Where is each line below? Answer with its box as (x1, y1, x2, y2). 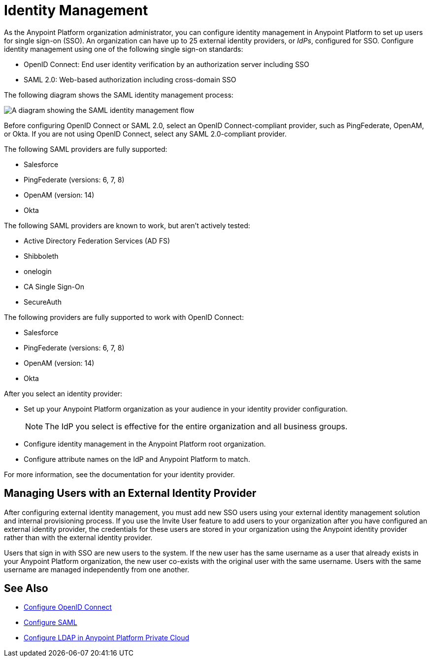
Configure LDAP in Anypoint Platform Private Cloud (24, 633, 189, 642)
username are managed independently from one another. (4, 565, 190, 574)
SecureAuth (24, 297, 62, 306)
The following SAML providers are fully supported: (4, 144, 167, 153)
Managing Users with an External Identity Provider (4, 487, 257, 500)
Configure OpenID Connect (24, 603, 112, 612)
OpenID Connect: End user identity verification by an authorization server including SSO (24, 60, 309, 69)
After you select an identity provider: (4, 389, 123, 398)
